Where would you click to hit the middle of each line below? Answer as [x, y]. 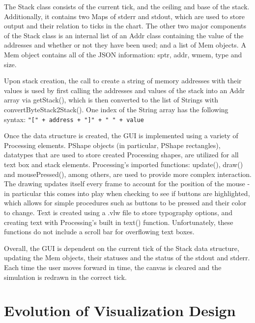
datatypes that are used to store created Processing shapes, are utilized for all [121, 155]
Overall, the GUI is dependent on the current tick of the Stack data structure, [122, 248]
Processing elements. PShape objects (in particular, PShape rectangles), [112, 145]
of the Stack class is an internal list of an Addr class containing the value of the [124, 35]
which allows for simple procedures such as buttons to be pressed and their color [125, 203]
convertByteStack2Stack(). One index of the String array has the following [116, 109]
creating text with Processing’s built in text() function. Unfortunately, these [119, 222]
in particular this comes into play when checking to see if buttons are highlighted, [127, 193]
